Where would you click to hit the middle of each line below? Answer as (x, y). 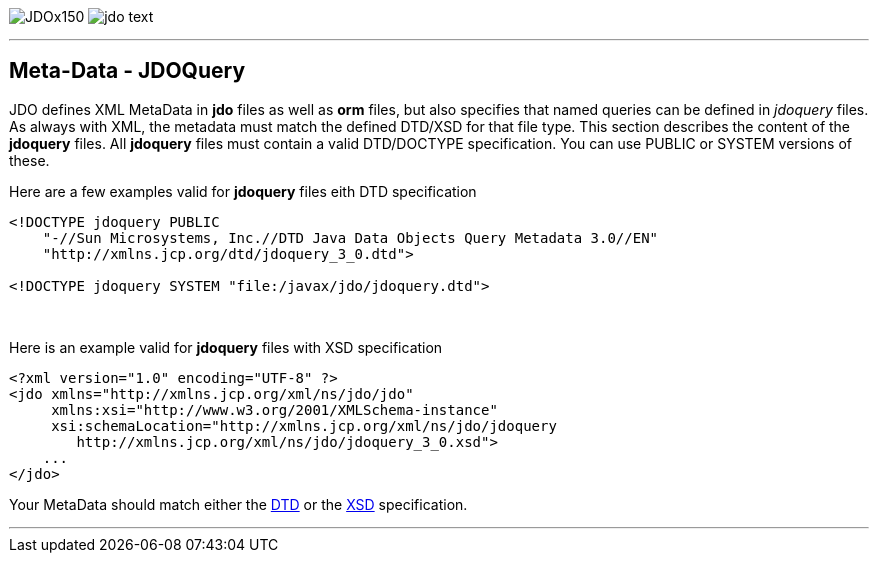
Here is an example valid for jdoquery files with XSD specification (226, 347)
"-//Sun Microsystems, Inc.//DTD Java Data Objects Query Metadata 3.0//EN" (350, 237)
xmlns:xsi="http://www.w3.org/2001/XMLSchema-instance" (274, 409)
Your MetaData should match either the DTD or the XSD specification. (238, 504)
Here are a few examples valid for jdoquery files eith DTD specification (243, 191)
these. (29, 160)
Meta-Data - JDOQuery (127, 71)
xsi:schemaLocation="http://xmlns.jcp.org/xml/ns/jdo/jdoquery (304, 425)
